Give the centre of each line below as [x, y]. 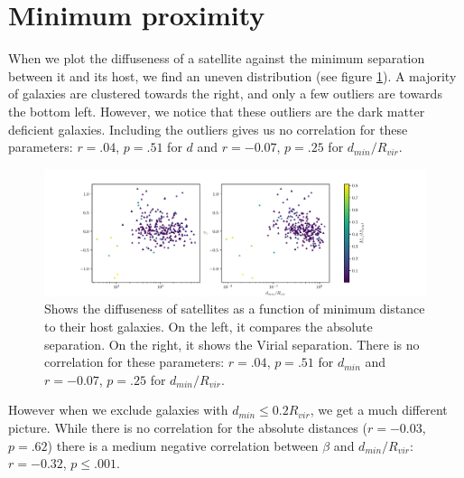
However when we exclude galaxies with [118, 410]
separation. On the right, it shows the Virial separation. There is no [232, 344]
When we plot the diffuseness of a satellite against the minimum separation [217, 58]
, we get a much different [379, 410]
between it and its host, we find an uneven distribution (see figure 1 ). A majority [232, 75]
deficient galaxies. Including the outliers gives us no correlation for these [208, 129]
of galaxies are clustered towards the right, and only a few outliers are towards [225, 94]
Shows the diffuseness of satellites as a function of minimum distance [235, 309]
